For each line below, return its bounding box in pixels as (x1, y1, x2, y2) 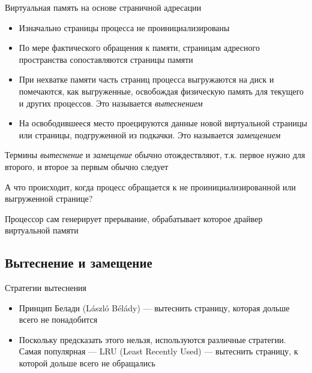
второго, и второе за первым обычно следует (5, 160, 169, 172)
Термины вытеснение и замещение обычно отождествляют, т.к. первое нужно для (5, 148, 305, 161)
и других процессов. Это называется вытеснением (19, 96, 203, 109)
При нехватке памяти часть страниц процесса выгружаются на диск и (19, 73, 274, 86)
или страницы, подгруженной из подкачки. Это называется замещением (19, 128, 281, 141)
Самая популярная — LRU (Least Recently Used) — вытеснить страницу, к (19, 345, 298, 357)
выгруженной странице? (5, 192, 93, 205)
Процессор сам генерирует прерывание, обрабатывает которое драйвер (5, 212, 263, 225)
